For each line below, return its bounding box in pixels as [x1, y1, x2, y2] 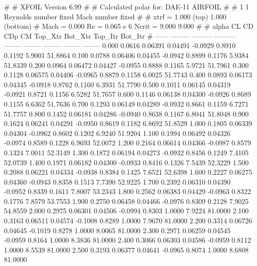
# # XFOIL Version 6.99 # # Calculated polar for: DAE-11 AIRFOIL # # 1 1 [4, 1, 249, 11]
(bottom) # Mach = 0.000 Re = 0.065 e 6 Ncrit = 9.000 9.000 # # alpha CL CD [4, 21, 254, 31]
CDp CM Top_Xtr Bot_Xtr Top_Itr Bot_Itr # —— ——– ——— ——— [4, 30, 235, 41]
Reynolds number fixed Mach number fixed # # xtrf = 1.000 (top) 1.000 [4, 11, 227, 21]
